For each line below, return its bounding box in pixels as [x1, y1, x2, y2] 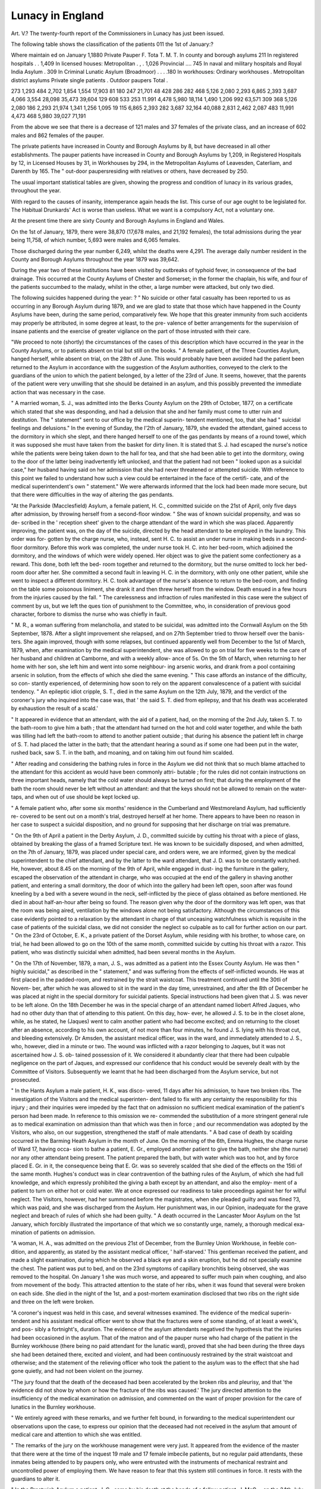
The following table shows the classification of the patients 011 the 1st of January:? [11, 41, 214, 48]
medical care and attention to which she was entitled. [11, 1431, 142, 1438]
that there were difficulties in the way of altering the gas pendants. [11, 491, 174, 499]
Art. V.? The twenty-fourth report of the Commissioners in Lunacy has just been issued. [11, 30, 225, 37]
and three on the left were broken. [11, 1298, 95, 1306]
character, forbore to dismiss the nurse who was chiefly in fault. [11, 610, 168, 618]
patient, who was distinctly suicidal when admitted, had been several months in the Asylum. [11, 949, 236, 956]
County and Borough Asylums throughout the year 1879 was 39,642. [11, 256, 180, 263]
